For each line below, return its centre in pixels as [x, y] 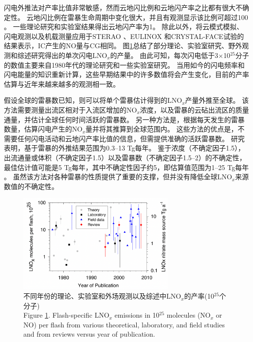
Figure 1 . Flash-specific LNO [66, 315]
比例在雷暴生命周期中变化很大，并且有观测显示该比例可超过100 [147, 17]
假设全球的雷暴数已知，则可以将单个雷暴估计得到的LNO [93, 100]
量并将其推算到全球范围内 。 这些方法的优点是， [162, 129]
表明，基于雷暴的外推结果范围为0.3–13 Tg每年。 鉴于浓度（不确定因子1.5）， [125, 148]
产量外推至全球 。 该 [217, 100]
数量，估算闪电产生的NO [43, 129]
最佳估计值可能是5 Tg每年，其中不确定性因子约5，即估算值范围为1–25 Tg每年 [126, 167]
